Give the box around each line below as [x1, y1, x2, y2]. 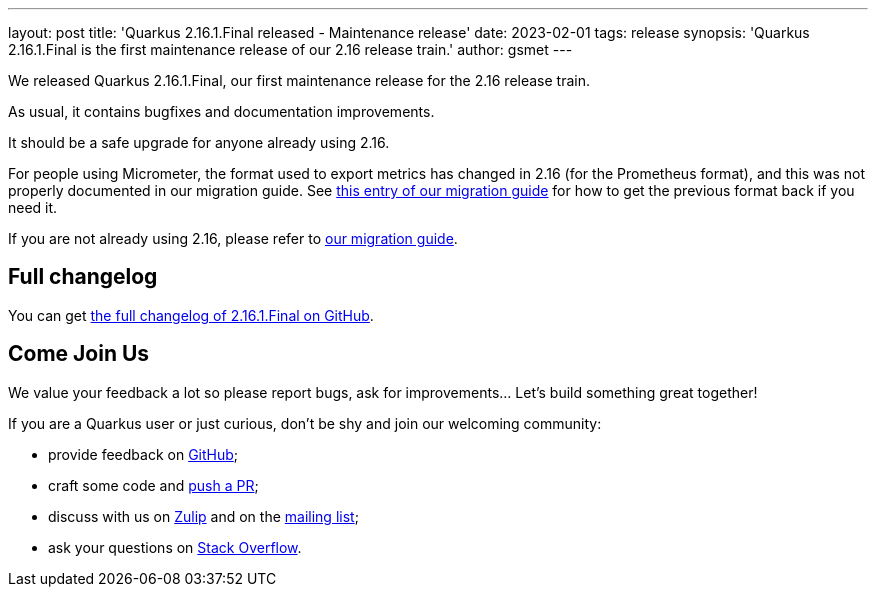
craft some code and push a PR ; [48, 476, 259, 494]
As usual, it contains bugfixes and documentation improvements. [8, 103, 435, 120]
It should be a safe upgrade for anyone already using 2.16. [8, 134, 390, 151]
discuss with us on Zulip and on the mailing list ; [48, 507, 359, 525]
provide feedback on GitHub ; [48, 445, 239, 463]
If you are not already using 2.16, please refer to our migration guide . [8, 230, 458, 247]
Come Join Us [8, 341, 150, 367]
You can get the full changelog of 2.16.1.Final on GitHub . [8, 306, 374, 324]
